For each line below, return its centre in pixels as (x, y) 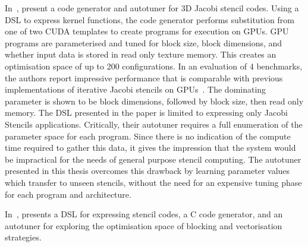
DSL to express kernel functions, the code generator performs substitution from (150, 19)
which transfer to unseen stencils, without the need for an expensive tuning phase (153, 182)
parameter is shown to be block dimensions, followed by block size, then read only (154, 101)
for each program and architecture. (68, 194)
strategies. (23, 237)
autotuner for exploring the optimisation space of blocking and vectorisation (144, 225)
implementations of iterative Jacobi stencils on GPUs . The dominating (136, 89)
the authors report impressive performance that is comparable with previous (144, 77)
